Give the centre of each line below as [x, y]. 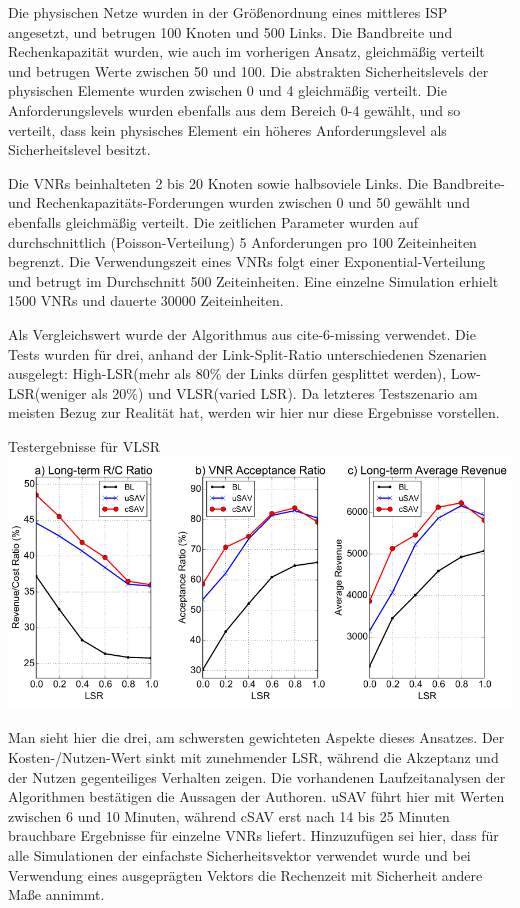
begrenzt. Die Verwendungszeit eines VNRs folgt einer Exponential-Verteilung [247, 261]
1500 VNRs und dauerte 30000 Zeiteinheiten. [146, 300]
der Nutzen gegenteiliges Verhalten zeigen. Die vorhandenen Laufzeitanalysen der [257, 776]
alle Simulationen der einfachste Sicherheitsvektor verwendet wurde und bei [239, 855]
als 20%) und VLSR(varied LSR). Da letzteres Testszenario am [284, 392]
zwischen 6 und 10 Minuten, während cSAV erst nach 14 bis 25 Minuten [229, 815]
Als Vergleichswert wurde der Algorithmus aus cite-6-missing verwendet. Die [242, 333]
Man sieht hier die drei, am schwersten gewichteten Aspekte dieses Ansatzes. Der [256, 737]
